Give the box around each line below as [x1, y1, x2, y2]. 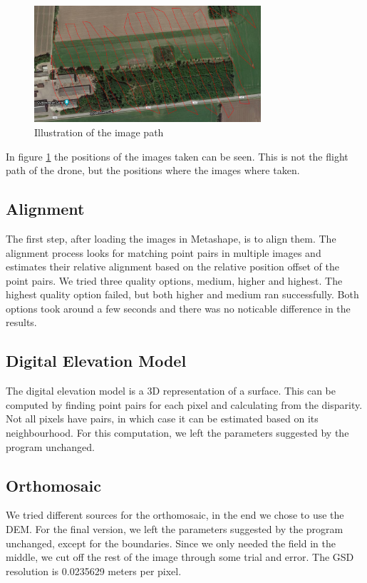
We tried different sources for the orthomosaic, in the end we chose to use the [6, 507, 344, 522]
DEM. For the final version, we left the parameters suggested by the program [6, 522, 343, 537]
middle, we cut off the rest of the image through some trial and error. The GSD [6, 549, 354, 564]
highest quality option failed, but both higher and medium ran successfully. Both [6, 287, 359, 302]
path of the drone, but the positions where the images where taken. [6, 163, 300, 178]
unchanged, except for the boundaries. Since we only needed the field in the [6, 535, 336, 550]
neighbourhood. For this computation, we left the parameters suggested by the [6, 425, 349, 440]
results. [6, 315, 37, 330]
